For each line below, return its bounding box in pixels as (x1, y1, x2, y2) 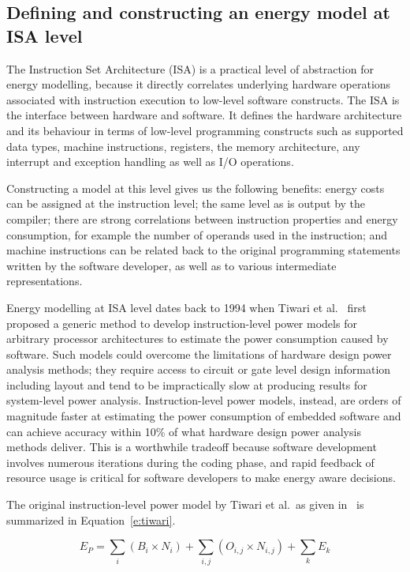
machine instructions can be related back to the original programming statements (6, 242, 401, 258)
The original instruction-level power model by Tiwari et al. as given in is (6, 496, 364, 513)
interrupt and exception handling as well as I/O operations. (6, 153, 294, 170)
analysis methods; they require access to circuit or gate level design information (6, 361, 391, 378)
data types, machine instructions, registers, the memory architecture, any (6, 137, 360, 154)
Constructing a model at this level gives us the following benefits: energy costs (6, 179, 385, 196)
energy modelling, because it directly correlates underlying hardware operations (6, 76, 391, 92)
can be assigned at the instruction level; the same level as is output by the (6, 195, 366, 212)
